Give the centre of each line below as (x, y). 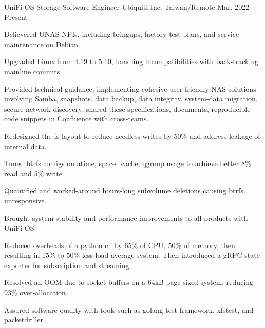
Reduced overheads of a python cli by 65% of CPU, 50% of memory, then (120, 245)
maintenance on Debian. (42, 44)
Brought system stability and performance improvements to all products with (126, 218)
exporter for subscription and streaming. (68, 265)
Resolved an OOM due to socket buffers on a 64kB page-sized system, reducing (129, 282)
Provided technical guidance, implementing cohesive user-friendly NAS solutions (130, 88)
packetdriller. (25, 320)
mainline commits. (33, 71)
